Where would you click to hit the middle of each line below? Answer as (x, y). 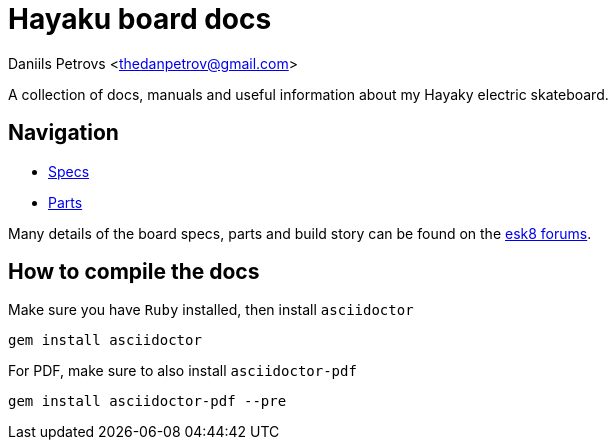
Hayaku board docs (140, 19)
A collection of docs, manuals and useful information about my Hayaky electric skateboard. (308, 94)
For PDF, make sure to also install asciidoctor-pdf (182, 371)
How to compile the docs (134, 272)
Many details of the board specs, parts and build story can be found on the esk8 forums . (300, 233)
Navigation (63, 133)
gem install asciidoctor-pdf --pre (147, 401)
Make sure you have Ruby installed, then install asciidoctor (211, 310)
